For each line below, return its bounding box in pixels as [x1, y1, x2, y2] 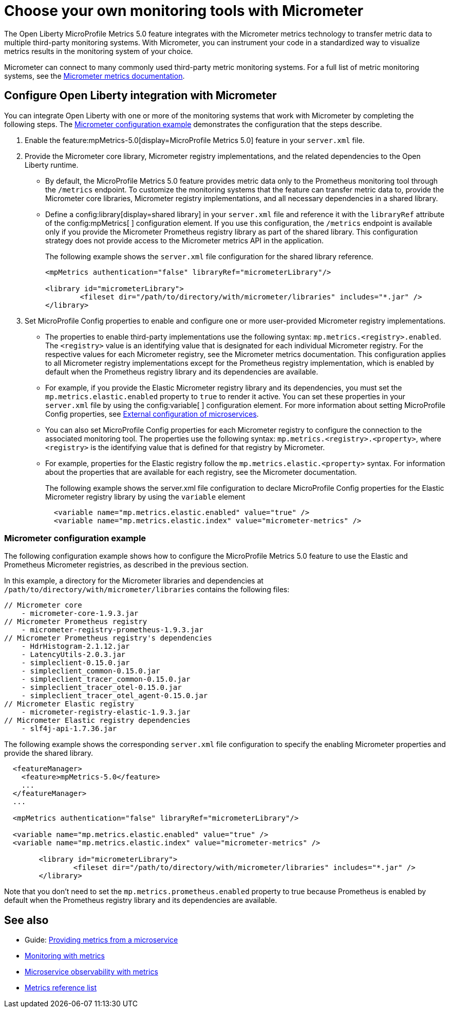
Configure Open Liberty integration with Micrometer [4, 89, 277, 102]
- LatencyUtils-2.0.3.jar [21, 650, 126, 659]
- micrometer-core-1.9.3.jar [21, 609, 139, 618]
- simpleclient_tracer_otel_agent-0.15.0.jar [21, 691, 208, 700]
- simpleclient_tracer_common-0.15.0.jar [21, 675, 191, 684]
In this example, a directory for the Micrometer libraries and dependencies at [4, 576, 264, 585]
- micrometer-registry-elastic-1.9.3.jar [21, 708, 191, 717]
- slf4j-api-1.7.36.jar [21, 724, 117, 733]
